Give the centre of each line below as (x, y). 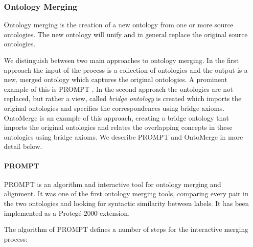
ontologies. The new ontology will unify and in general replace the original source (126, 34)
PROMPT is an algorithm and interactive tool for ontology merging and (113, 184)
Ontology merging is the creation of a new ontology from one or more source (119, 25)
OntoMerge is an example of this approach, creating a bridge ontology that (116, 117)
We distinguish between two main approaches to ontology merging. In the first (121, 60)
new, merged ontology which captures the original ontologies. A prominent (116, 79)
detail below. (23, 146)
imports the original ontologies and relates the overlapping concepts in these (118, 127)
